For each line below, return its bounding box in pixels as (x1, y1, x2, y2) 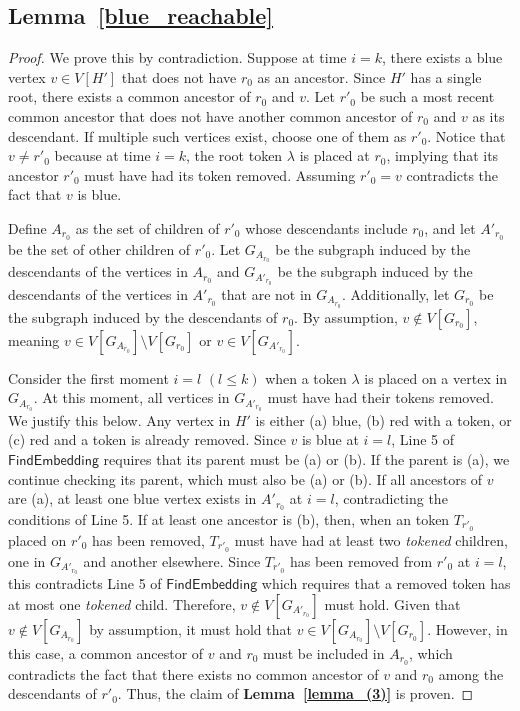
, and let (424, 217, 476, 238)
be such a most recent (360, 86, 495, 107)
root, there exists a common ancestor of (8, 86, 251, 107)
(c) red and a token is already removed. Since (8, 429, 286, 450)
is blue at (301, 429, 359, 450)
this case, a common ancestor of (8, 642, 204, 663)
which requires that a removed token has (261, 573, 511, 594)
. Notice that (427, 125, 506, 146)
